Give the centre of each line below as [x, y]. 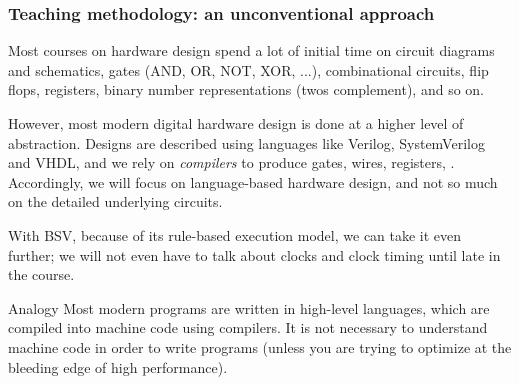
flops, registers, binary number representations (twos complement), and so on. [246, 89]
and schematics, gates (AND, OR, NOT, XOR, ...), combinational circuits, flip [248, 69]
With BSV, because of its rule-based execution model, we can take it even [235, 234]
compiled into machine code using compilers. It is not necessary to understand [248, 327]
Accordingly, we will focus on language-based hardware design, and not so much [253, 181]
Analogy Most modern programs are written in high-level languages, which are [249, 307]
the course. [41, 274]
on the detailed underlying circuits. [115, 201]
